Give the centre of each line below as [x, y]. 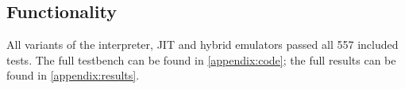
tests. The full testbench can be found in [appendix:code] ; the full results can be [201, 59]
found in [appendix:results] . [73, 75]
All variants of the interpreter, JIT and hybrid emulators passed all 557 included [202, 44]
